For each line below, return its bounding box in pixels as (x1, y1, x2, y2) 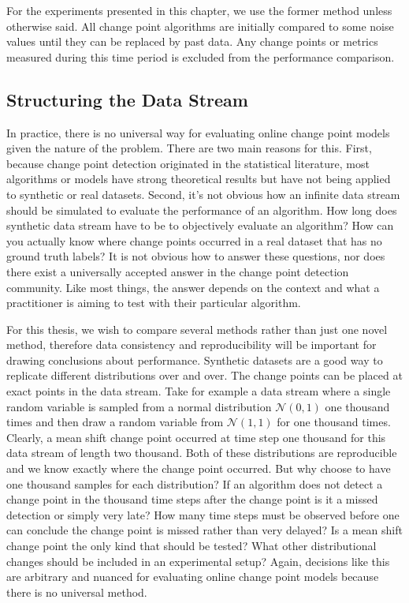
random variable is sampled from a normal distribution (6, 398, 272, 414)
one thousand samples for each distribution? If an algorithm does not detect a (6, 475, 383, 492)
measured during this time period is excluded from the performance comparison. (6, 48, 395, 65)
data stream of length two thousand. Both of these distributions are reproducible (6, 444, 397, 461)
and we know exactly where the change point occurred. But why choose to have (6, 460, 391, 477)
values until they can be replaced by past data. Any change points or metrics (6, 33, 378, 50)
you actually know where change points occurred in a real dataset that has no (6, 232, 382, 249)
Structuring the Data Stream (6, 87, 248, 111)
